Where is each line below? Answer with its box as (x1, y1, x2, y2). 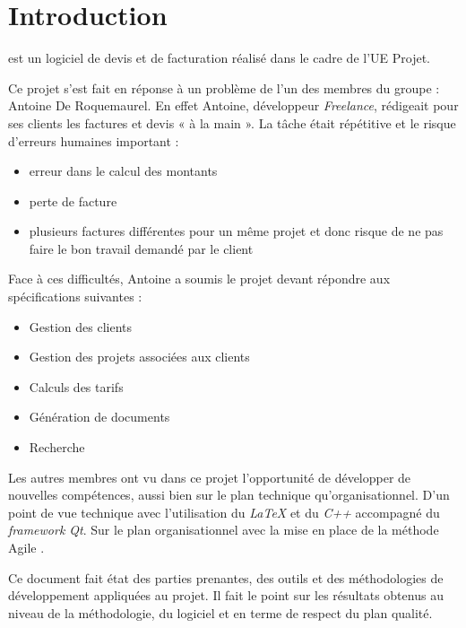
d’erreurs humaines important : (8, 131, 179, 150)
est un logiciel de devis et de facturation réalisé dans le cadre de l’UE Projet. (8, 48, 431, 67)
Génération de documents (29, 407, 170, 426)
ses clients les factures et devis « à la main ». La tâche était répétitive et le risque (8, 113, 456, 132)
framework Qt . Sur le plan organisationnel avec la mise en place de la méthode (8, 520, 439, 539)
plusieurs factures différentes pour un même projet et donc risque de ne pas (29, 222, 444, 240)
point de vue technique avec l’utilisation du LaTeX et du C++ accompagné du (8, 502, 440, 521)
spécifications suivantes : (8, 287, 142, 306)
